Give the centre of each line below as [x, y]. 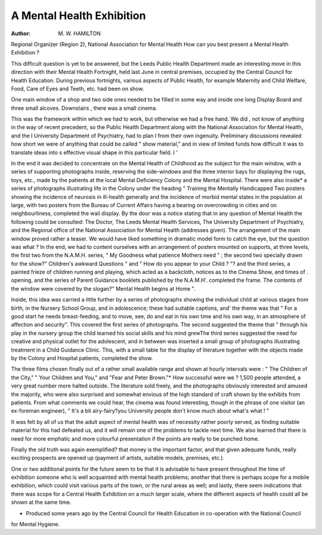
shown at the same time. [41, 502]
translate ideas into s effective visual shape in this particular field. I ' [95, 152]
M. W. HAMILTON [79, 33]
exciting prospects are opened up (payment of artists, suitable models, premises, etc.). [118, 458]
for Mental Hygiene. [35, 524]
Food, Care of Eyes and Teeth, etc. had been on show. [78, 88]
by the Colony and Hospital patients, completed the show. [82, 358]
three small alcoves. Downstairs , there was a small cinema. [84, 108]
